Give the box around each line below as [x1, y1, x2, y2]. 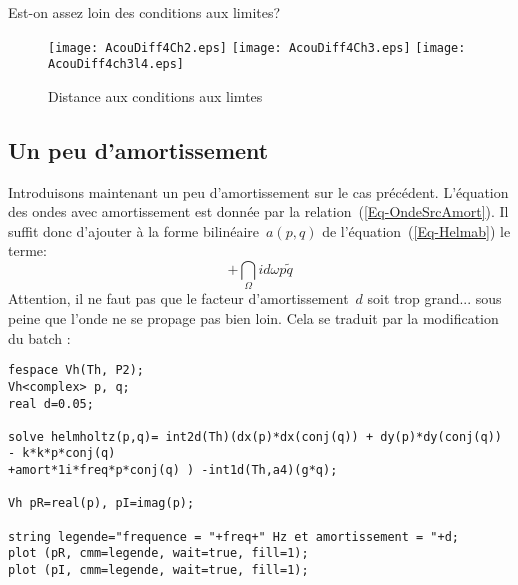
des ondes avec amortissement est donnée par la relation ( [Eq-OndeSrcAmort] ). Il [8, 201, 509, 222]
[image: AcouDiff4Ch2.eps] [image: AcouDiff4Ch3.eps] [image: [48, 40, 466, 55]
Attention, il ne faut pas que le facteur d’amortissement [8, 288, 349, 309]
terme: [8, 240, 47, 261]
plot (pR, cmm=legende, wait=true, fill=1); [8, 546, 309, 561]
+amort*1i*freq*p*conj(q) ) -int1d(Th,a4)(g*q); [8, 463, 338, 478]
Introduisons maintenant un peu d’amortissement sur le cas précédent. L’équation [8, 181, 509, 202]
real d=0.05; [8, 396, 94, 411]
